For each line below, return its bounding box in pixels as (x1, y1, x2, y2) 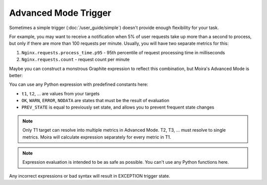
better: (9, 72, 23, 78)
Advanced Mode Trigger (9, 7, 111, 18)
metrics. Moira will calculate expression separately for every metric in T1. (22, 134, 172, 140)
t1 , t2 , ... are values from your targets (21, 90, 100, 96)
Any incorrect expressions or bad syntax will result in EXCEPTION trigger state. (9, 173, 171, 179)
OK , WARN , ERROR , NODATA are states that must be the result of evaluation (21, 98, 170, 104)
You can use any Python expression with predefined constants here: (9, 81, 148, 87)
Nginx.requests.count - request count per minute (21, 57, 130, 63)
